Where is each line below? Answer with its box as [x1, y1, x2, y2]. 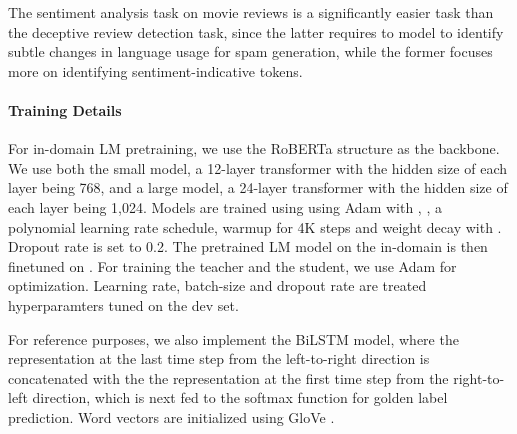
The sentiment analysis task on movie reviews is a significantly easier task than [8, 2, 494, 22]
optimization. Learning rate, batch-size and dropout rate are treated [8, 275, 427, 296]
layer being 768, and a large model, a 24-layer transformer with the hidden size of [8, 177, 508, 198]
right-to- [453, 367, 505, 388]
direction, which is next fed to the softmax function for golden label [32, 387, 448, 408]
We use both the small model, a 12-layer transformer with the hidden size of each [8, 157, 507, 178]
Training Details [8, 99, 122, 120]
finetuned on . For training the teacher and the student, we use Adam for [8, 255, 457, 276]
